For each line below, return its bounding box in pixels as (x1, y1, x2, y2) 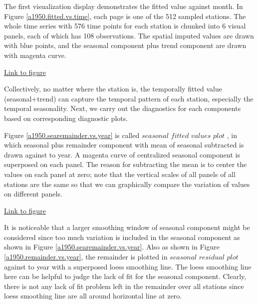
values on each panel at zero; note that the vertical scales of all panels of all (4, 168, 236, 179)
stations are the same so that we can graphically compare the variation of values (4, 178, 250, 189)
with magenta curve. (4, 49, 66, 60)
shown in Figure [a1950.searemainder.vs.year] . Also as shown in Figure (4, 241, 220, 252)
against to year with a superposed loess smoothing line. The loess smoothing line (4, 261, 252, 271)
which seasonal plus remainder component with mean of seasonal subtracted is (4, 139, 244, 150)
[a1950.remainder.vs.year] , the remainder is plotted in (4, 251, 168, 262)
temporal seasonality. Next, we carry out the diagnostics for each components (4, 103, 241, 113)
